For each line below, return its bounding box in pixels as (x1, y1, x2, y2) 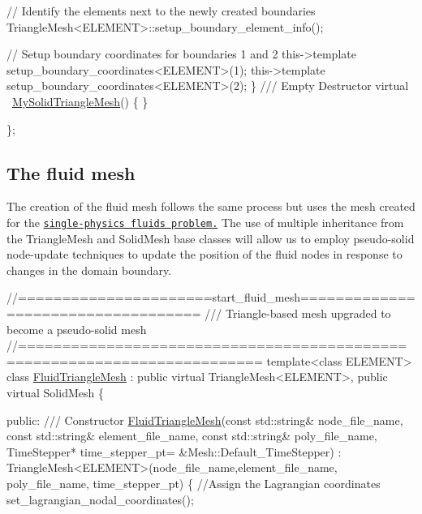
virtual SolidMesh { (6, 383, 104, 400)
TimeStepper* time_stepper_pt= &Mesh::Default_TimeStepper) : (6, 443, 342, 460)
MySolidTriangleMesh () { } (12, 92, 149, 109)
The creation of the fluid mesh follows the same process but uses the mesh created (6, 198, 416, 215)
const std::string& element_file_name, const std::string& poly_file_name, (6, 427, 377, 444)
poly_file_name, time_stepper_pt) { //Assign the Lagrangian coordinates (6, 474, 381, 491)
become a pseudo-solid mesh (6, 320, 147, 337)
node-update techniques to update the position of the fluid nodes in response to (6, 246, 403, 263)
